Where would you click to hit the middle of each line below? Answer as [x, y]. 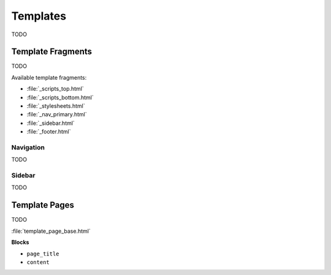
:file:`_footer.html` [49, 132]
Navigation [28, 147]
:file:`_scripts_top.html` [55, 89]
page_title [43, 254]
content [38, 262]
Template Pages [43, 205]
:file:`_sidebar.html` [51, 123]
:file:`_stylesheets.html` [56, 106]
